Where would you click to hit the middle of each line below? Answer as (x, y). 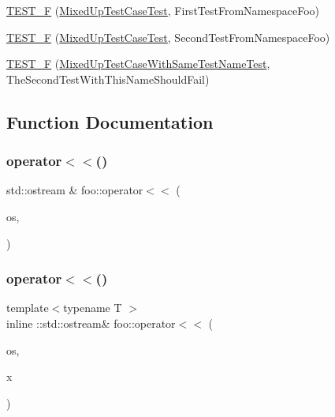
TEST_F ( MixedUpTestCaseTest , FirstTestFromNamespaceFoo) (163, 10)
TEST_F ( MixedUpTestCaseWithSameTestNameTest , (138, 64)
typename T (93, 308)
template (28, 308)
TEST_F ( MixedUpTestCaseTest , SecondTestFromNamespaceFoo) (168, 37)
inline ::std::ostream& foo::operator (91, 323)
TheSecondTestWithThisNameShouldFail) (108, 79)
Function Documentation (110, 121)
